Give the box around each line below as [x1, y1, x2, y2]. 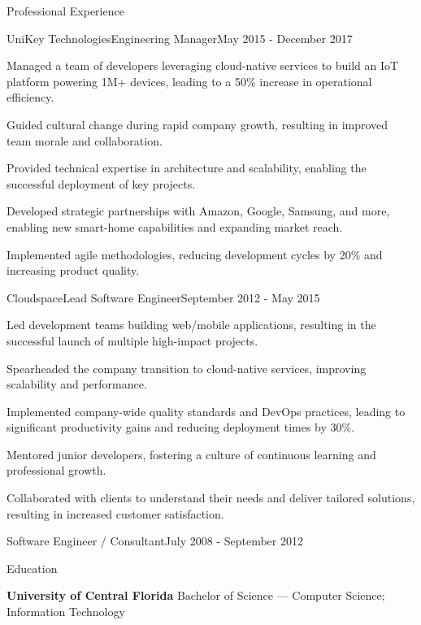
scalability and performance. [7, 375, 147, 393]
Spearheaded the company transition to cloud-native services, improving [7, 359, 367, 376]
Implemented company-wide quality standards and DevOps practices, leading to [7, 402, 406, 419]
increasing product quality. [7, 262, 140, 279]
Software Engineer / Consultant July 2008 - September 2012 [7, 532, 303, 549]
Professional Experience [7, 2, 124, 19]
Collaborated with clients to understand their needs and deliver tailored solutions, [7, 489, 415, 506]
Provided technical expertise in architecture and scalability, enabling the [7, 159, 367, 176]
